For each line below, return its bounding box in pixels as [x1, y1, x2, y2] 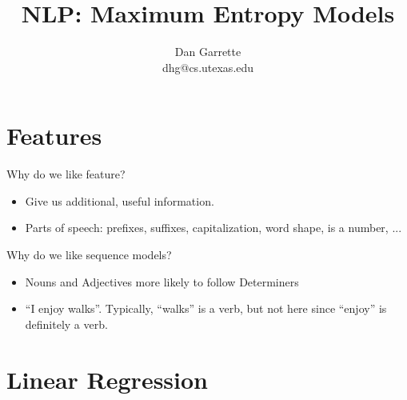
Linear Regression [6, 362, 209, 395]
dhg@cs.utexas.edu [162, 58, 254, 75]
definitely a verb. [25, 315, 108, 332]
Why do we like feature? [6, 166, 126, 182]
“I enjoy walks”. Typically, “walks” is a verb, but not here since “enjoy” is [25, 300, 387, 317]
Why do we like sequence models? [6, 246, 172, 263]
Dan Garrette [174, 43, 241, 60]
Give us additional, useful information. [25, 192, 214, 209]
